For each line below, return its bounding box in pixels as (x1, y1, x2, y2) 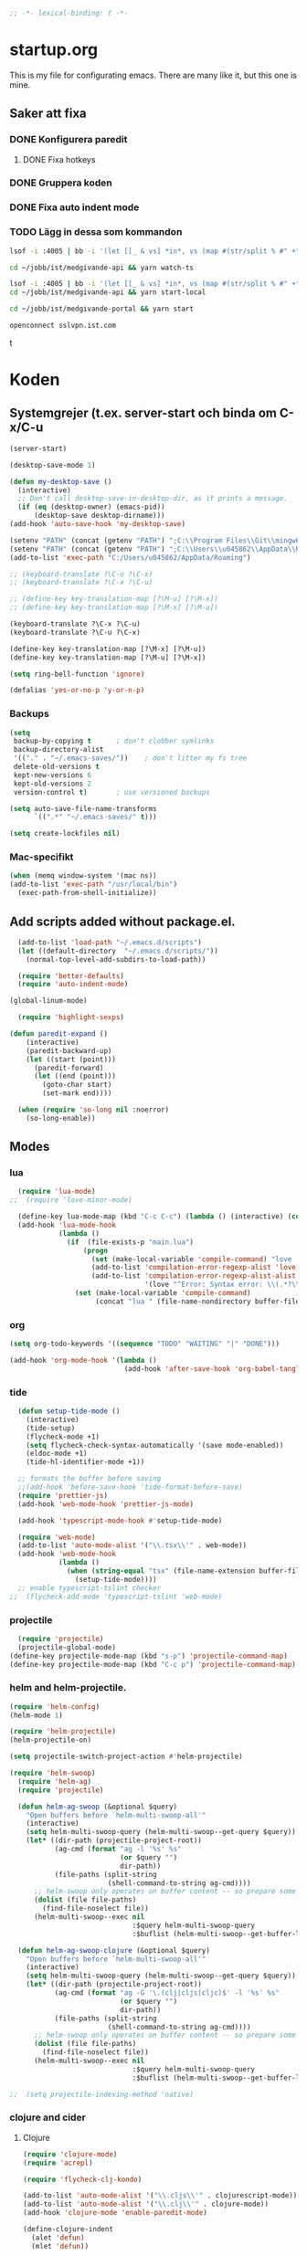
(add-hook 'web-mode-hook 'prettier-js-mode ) (17, 1499, 195, 1509)
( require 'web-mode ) (17, 1533, 96, 1542)
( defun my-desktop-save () (9, 477, 112, 486)
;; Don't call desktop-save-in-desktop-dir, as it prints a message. (17, 494, 288, 503)
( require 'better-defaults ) (17, 971, 125, 981)
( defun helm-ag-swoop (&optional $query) (17, 1802, 178, 1811)
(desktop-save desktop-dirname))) (33, 511, 166, 521)
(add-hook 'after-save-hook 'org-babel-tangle (123, 1364, 304, 1374)
